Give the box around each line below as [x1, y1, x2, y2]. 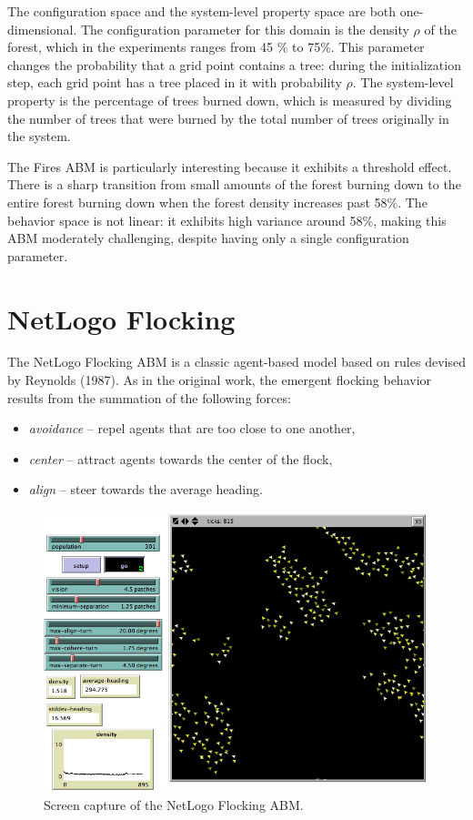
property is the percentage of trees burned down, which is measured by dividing [7, 90, 452, 109]
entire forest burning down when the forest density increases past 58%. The [7, 192, 428, 211]
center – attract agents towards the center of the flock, [28, 449, 333, 468]
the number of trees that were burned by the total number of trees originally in [7, 108, 449, 127]
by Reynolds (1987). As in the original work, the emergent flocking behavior [7, 370, 432, 390]
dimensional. [7, 19, 77, 38]
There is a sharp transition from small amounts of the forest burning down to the [7, 175, 461, 194]
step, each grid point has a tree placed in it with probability [7, 73, 342, 92]
